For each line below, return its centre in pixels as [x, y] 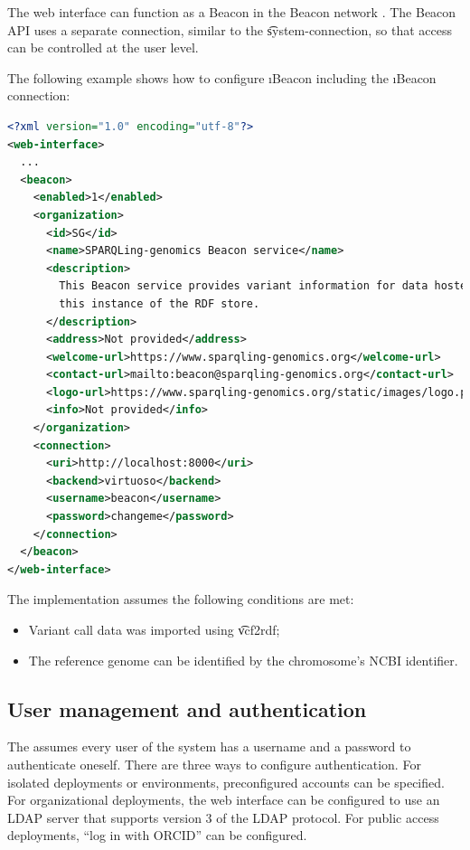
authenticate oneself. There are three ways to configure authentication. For [214, 764]
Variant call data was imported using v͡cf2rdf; [154, 629]
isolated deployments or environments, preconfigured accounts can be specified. [226, 782]
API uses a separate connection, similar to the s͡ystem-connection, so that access [230, 29]
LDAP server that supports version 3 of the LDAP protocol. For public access [223, 817]
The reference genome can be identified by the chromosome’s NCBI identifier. [243, 660]
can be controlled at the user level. [103, 47]
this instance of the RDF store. [160, 303]
